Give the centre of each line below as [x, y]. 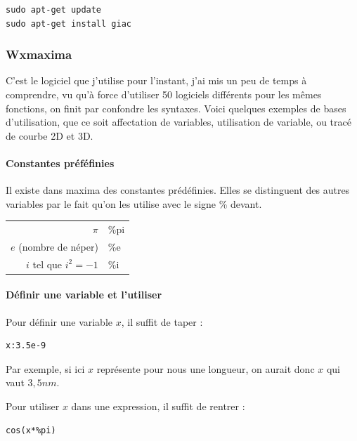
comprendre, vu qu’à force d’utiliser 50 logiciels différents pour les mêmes [164, 94]
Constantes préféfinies [60, 163]
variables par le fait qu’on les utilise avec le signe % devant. [134, 203]
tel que [47, 264]
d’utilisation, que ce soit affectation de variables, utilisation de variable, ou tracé [178, 122]
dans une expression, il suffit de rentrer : [158, 406]
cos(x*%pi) [31, 430]
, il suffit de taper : [162, 321]
